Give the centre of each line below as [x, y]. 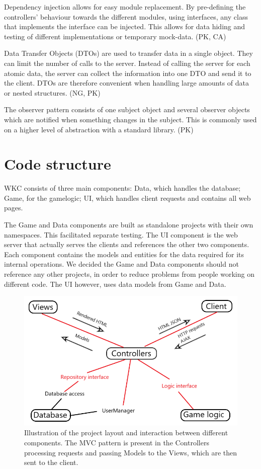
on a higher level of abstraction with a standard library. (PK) [99, 129]
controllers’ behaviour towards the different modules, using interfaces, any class [126, 16]
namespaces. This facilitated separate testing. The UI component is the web [121, 234]
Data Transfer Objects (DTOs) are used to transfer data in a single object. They [128, 53]
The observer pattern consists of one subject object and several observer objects [127, 109]
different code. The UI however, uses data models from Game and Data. [115, 284]
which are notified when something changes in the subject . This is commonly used [130, 119]
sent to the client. [51, 462]
